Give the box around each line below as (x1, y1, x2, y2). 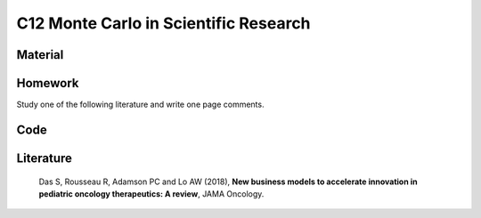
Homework (16, 76, 79, 91)
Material (16, 47, 64, 62)
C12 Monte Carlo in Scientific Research (16, 13, 311, 33)
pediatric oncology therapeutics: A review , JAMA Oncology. (38, 188, 265, 199)
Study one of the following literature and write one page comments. (16, 99, 265, 110)
